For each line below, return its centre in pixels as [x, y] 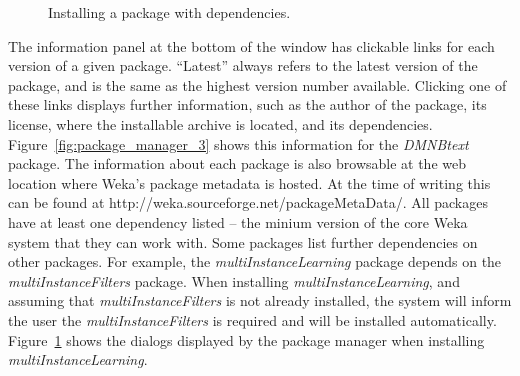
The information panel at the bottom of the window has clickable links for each [251, 45]
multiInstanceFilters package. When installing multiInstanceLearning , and [234, 280]
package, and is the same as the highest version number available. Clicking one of [257, 84]
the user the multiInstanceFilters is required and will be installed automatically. [252, 319]
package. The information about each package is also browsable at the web [237, 163]
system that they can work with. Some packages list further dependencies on [243, 241]
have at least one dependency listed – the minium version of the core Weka [238, 221]
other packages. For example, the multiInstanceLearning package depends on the [255, 261]
